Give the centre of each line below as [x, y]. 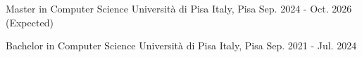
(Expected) [30, 22]
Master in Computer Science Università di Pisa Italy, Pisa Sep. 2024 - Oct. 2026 [179, 8]
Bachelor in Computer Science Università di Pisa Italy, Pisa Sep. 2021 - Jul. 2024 [181, 46]
